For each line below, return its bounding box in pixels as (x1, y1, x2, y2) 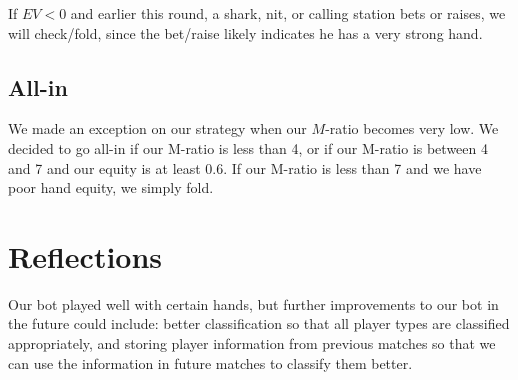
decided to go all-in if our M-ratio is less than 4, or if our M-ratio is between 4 (8, 137, 488, 158)
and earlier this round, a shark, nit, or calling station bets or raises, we (70, 3, 506, 23)
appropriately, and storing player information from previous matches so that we (8, 333, 496, 354)
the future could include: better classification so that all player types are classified (8, 313, 510, 334)
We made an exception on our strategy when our (8, 118, 307, 139)
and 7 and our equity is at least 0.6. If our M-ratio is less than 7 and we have (8, 157, 482, 178)
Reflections (8, 235, 163, 276)
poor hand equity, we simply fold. (8, 177, 214, 198)
